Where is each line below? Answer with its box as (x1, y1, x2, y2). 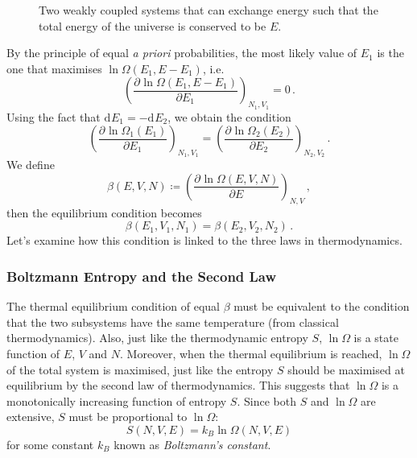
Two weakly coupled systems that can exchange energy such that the (39, 2, 378, 18)
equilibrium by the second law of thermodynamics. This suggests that (6, 377, 350, 394)
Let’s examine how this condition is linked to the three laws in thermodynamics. (6, 232, 403, 249)
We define (6, 156, 55, 173)
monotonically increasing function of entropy (6, 392, 227, 409)
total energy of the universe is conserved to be (39, 17, 266, 34)
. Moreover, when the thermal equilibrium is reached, (120, 345, 382, 361)
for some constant (6, 435, 94, 452)
